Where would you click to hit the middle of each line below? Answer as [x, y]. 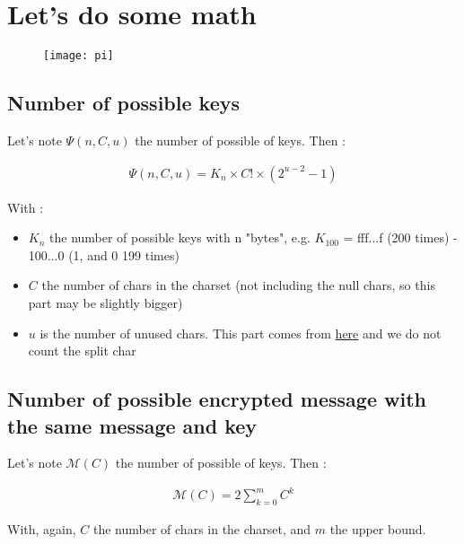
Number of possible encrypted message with [217, 399]
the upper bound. [378, 529]
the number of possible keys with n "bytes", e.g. [180, 237]
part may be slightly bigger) [105, 302]
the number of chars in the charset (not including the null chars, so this [238, 285]
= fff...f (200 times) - [400, 237]
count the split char [82, 351]
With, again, [42, 529]
